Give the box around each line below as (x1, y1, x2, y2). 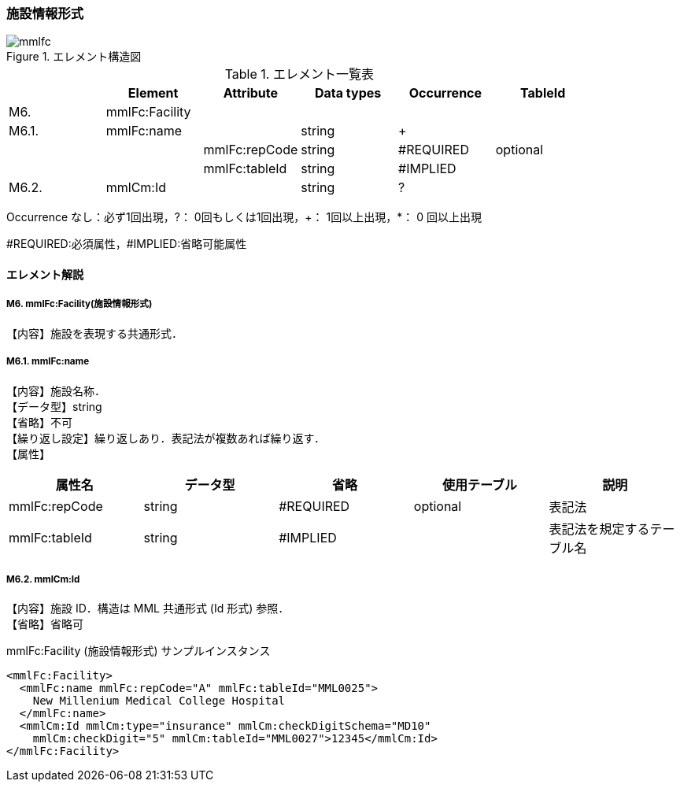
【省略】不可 (6, 415, 72, 429)
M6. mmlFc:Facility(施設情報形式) (6, 298, 153, 310)
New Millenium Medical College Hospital (32, 694, 286, 708)
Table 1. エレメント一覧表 (224, 66, 374, 83)
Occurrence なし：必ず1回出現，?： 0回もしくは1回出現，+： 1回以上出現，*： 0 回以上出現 (6, 210, 482, 224)
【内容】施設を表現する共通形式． (6, 326, 183, 340)
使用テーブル (442, 476, 518, 493)
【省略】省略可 (6, 617, 83, 631)
